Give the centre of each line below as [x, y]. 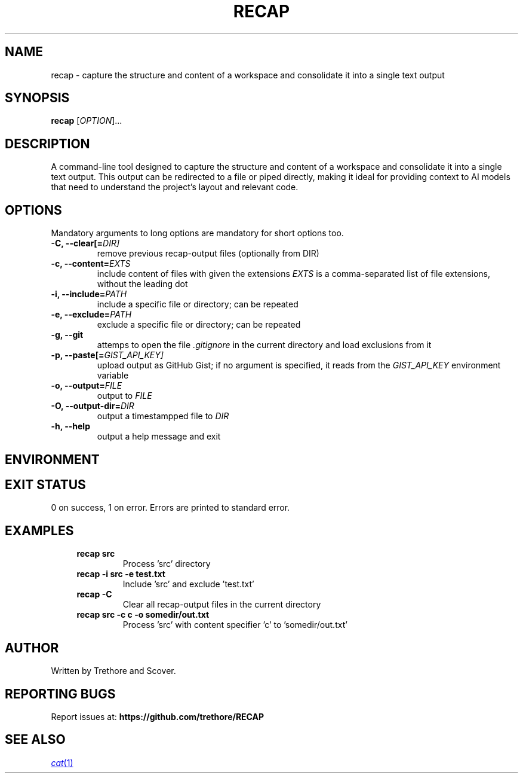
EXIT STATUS [45, 484]
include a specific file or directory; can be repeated [198, 304]
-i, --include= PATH [89, 294]
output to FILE [124, 396]
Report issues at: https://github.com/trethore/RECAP [158, 716]
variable [113, 376]
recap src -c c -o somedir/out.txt [143, 615]
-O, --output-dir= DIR [93, 406]
